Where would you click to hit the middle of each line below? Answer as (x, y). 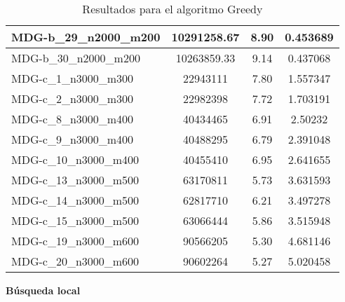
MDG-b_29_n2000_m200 (86, 37)
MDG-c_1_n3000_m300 (73, 78)
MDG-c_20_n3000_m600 (75, 261)
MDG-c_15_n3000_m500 (75, 220)
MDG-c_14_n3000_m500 (75, 200)
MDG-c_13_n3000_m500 (75, 180)
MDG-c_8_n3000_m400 (73, 119)
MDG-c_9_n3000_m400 (73, 139)
